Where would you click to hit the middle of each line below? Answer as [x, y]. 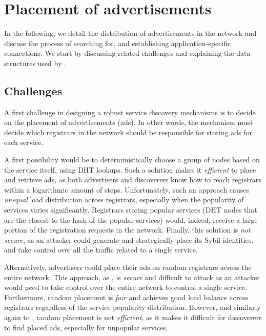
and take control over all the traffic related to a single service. [101, 250]
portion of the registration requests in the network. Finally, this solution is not [127, 230]
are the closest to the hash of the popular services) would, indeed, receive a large [131, 219]
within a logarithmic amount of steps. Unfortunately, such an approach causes [127, 189]
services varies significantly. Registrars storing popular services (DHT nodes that [131, 210]
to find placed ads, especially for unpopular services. [86, 327]
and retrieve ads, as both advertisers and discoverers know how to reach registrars [133, 180]
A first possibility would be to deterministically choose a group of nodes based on [132, 160]
